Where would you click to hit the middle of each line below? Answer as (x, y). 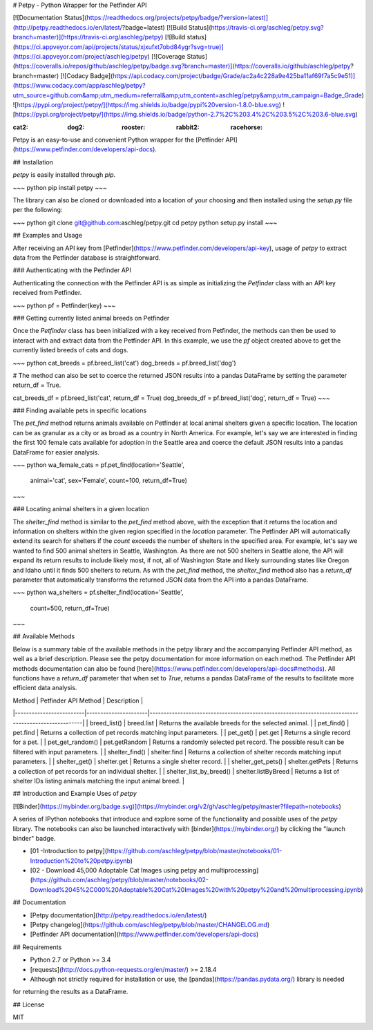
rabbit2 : (188, 127)
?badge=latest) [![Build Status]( (166, 27)
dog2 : (76, 127)
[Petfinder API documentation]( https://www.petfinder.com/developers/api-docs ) (144, 934)
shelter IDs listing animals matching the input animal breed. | (98, 781)
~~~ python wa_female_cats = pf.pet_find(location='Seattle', (99, 465)
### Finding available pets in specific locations (80, 410)
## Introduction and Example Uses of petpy (75, 794)
